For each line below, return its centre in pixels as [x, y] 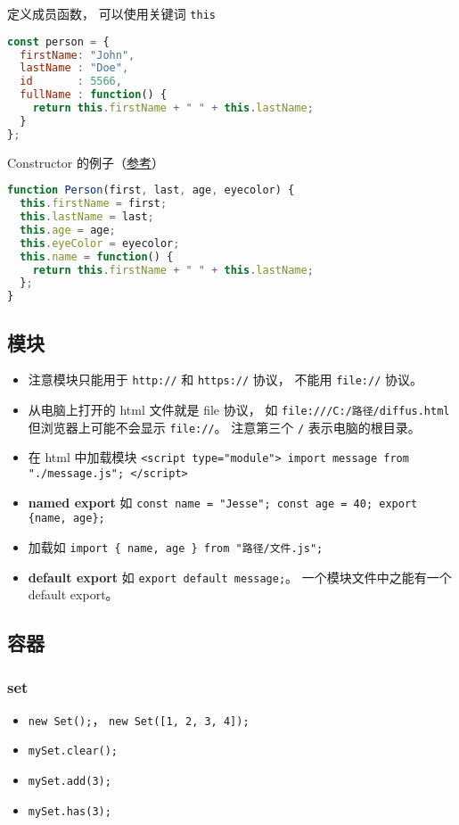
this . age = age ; [68, 230]
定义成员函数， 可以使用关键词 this [111, 13]
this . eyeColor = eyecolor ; [100, 243]
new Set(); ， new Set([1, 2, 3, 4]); [139, 719]
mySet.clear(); [73, 751]
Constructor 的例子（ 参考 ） [86, 162]
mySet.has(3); [70, 811]
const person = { [58, 41]
